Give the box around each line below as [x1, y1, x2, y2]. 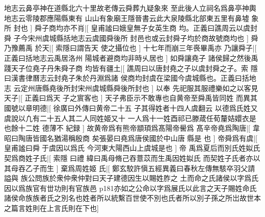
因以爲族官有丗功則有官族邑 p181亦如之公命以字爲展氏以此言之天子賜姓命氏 [4, 182, 257, 193]
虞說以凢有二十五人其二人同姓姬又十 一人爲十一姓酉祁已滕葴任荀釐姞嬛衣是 [4, 112, 256, 123]
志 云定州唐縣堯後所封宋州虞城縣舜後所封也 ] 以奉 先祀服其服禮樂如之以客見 [4, 82, 258, 93]
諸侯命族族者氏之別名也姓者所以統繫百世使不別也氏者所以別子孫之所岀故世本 [4, 192, 261, 203]
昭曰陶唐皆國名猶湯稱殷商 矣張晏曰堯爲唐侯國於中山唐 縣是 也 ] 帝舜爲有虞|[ [4, 132, 257, 143]
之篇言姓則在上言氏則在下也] [4, 202, 99, 213]
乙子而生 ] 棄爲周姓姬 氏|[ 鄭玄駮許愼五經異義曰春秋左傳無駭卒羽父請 [25, 162, 255, 173]
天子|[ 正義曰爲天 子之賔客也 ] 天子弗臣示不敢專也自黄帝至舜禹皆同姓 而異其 [4, 92, 257, 103]
